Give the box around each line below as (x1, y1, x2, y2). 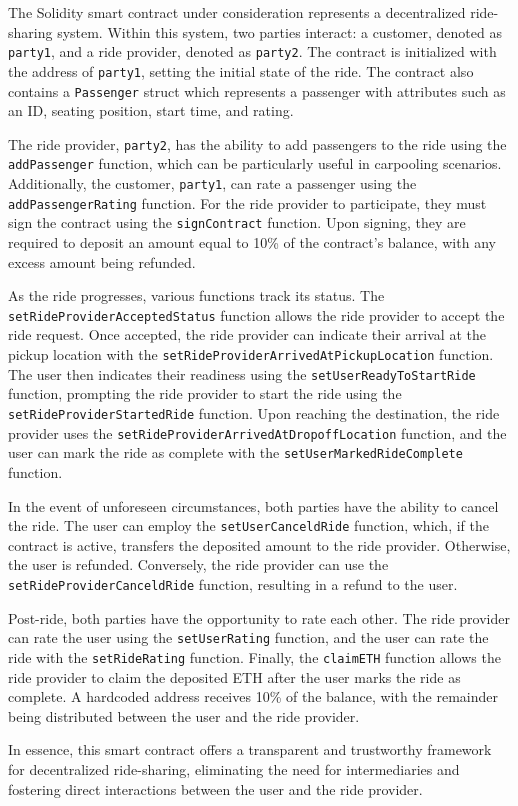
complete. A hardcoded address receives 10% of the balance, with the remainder (8, 686, 498, 707)
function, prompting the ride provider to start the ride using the (8, 383, 402, 404)
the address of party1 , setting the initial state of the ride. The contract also (8, 60, 474, 81)
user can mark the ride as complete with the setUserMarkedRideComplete (8, 442, 463, 463)
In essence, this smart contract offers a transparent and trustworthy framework (8, 739, 492, 760)
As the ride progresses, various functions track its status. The (8, 285, 385, 306)
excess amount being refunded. (8, 251, 196, 272)
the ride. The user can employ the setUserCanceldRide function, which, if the (8, 515, 489, 536)
